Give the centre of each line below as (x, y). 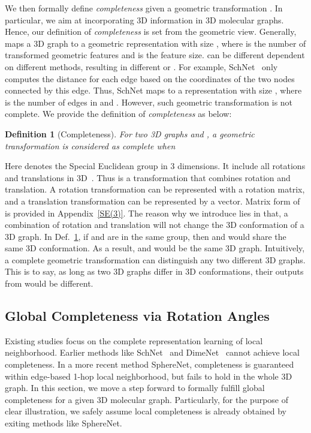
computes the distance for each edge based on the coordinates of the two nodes (150, 78)
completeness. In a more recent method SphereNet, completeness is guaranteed (150, 364)
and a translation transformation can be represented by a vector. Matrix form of (153, 201)
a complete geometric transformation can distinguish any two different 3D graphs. (155, 259)
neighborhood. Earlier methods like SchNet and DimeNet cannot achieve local (152, 352)
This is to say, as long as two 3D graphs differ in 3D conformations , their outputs (154, 271)
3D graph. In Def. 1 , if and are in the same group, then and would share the (146, 236)
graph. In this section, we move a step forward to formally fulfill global (135, 388)
